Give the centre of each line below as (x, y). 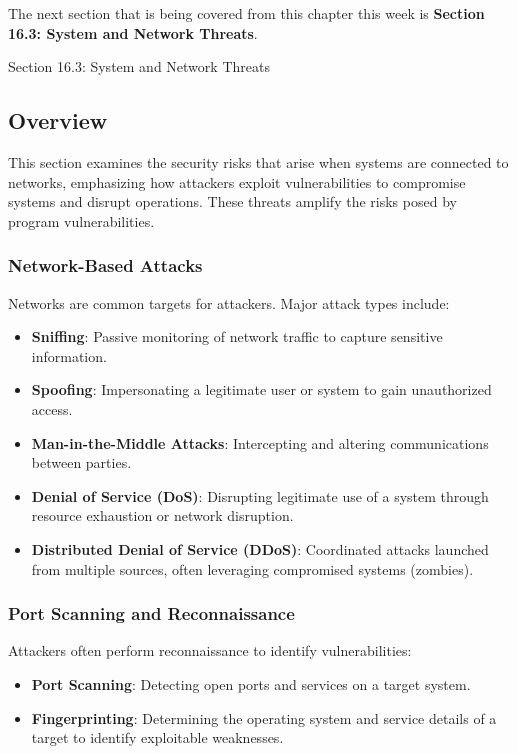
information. (69, 355)
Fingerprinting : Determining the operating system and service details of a (264, 717)
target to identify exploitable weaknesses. (157, 737)
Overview (58, 120)
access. (52, 408)
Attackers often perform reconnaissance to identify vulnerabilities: (210, 650)
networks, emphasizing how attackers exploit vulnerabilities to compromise (237, 181)
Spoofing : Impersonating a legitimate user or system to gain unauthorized (261, 389)
